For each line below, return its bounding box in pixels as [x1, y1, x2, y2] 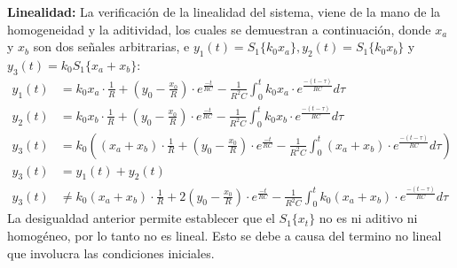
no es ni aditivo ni [319, 209, 418, 227]
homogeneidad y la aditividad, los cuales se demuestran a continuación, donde [7, 19, 431, 38]
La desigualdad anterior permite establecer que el [7, 209, 275, 227]
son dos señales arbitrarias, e [33, 37, 190, 56]
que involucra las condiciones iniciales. [7, 243, 215, 262]
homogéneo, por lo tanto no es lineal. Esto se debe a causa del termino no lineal [7, 226, 442, 244]
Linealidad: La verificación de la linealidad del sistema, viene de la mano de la [7, 3, 441, 20]
